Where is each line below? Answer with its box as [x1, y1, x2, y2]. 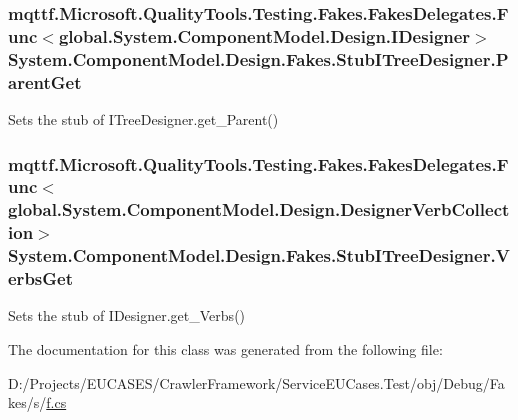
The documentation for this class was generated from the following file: [8, 339, 443, 359]
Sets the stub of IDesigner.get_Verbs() [8, 305, 246, 326]
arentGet [8, 69, 82, 94]
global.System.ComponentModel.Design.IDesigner [58, 23, 471, 48]
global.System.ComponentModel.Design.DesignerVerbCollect [8, 197, 510, 222]
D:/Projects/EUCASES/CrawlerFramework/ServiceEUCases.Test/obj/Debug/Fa [8, 372, 505, 393]
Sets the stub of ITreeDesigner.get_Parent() [8, 108, 279, 129]
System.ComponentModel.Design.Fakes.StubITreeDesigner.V [8, 243, 510, 268]
